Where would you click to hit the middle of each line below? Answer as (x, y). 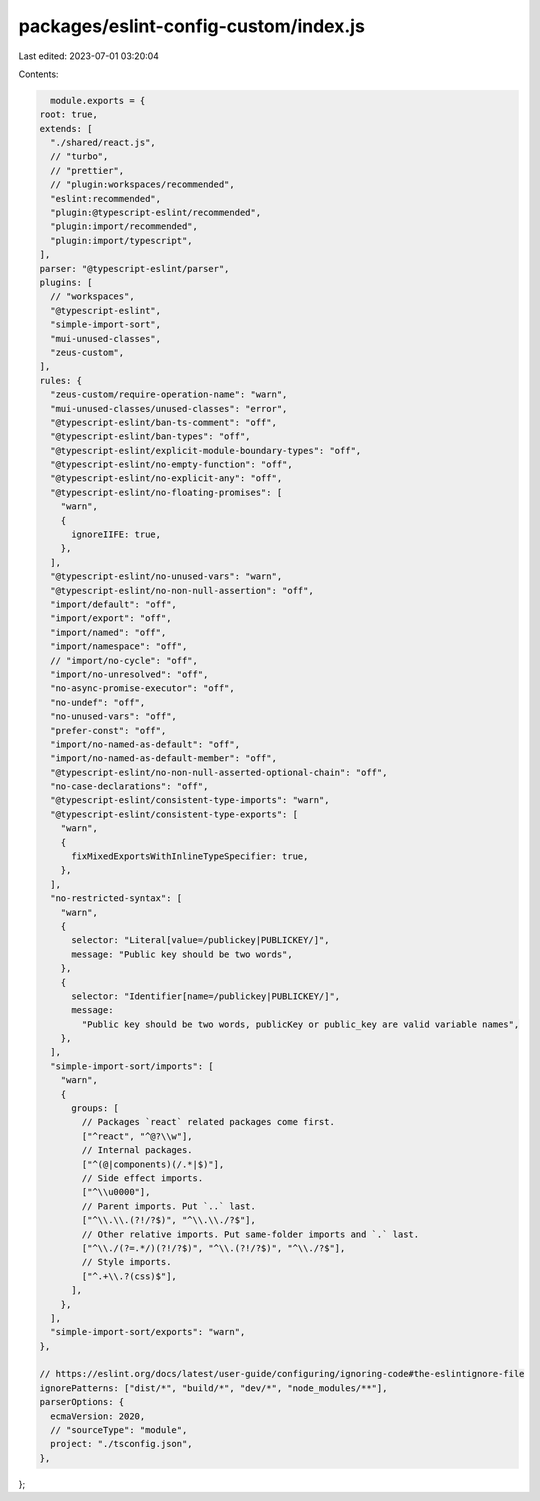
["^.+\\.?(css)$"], (129, 1276)
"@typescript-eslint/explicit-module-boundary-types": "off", (206, 450)
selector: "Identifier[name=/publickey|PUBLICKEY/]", (206, 996)
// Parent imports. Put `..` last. (169, 1206)
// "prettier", (87, 170)
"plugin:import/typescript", (122, 240)
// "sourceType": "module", (119, 1430)
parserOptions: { (82, 1402)
